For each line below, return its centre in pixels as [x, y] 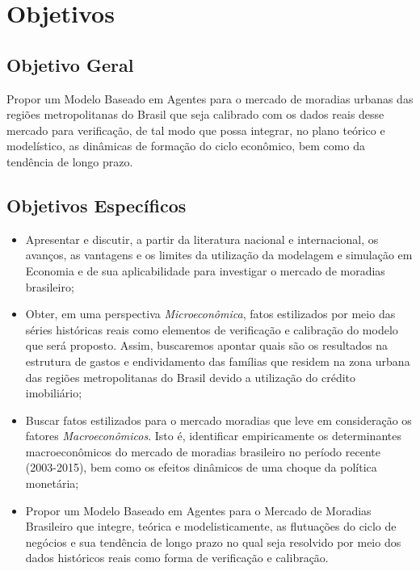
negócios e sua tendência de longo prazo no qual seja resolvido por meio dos [213, 542]
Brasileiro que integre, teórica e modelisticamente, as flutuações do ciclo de [211, 526]
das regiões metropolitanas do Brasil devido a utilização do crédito [191, 377]
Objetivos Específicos [97, 205]
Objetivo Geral [70, 64]
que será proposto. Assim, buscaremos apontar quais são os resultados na [207, 345]
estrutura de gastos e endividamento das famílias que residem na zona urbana [218, 361]
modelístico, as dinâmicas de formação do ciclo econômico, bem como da [186, 146]
